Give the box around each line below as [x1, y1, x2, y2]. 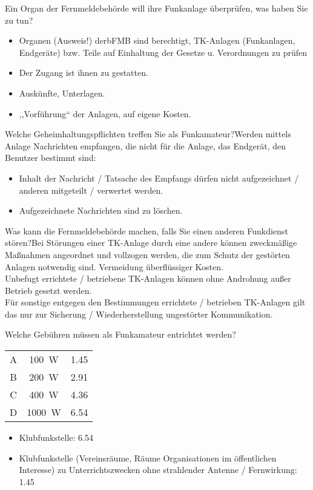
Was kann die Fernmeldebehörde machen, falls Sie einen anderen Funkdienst [5, 224, 288, 237]
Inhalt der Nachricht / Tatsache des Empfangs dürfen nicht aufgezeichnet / [19, 171, 299, 184]
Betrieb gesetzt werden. [5, 284, 92, 296]
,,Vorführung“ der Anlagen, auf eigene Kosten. [19, 107, 191, 120]
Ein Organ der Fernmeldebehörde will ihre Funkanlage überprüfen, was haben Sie [5, 2, 308, 14]
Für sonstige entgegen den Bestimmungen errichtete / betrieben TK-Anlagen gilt [5, 296, 306, 308]
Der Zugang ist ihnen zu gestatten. [19, 66, 148, 79]
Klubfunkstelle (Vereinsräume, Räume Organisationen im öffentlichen [19, 451, 277, 464]
